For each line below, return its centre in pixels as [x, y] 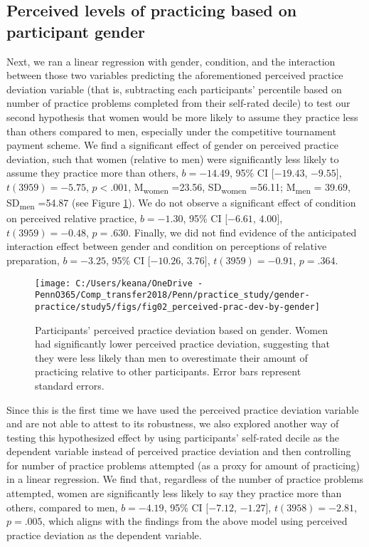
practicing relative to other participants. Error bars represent [168, 371]
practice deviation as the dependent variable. [104, 535]
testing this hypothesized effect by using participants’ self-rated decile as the [173, 437]
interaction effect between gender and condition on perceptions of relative [167, 246]
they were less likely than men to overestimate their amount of [171, 357]
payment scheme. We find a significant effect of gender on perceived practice [172, 145]
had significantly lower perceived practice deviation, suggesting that [182, 344]
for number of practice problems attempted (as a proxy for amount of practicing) [183, 465]
